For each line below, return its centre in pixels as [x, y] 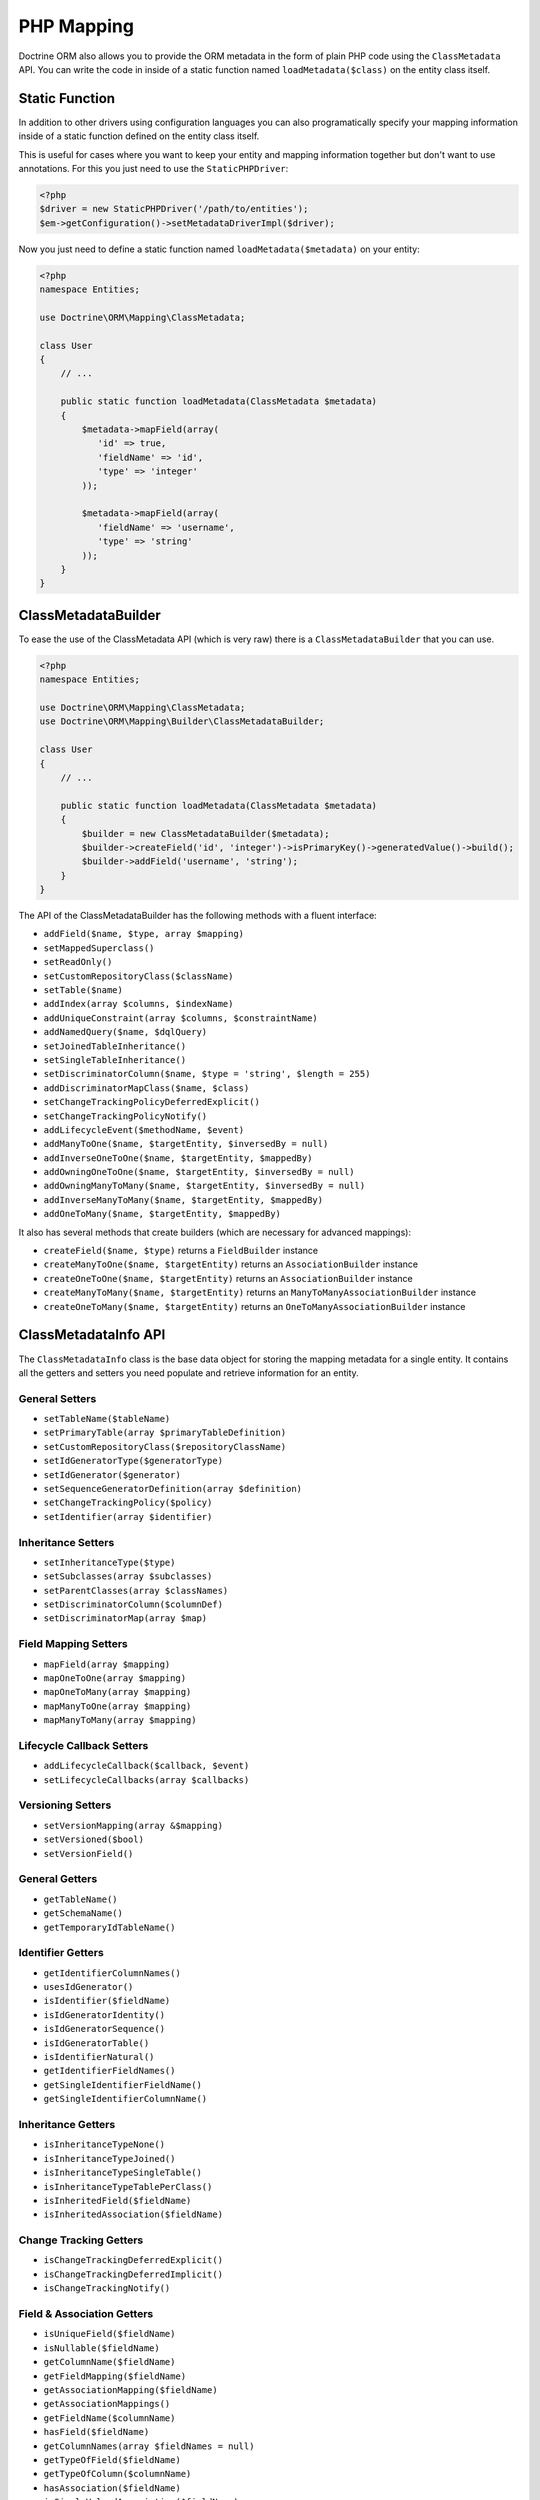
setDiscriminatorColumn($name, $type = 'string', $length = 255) [207, 1074]
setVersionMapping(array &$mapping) [133, 1825]
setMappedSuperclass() [99, 948]
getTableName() [81, 1899]
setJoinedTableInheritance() [115, 1046]
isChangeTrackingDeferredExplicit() [133, 2260]
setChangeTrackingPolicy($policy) [128, 1503]
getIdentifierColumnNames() [112, 1973]
